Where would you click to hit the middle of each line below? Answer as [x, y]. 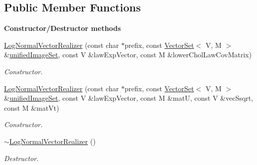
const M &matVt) [32, 107]
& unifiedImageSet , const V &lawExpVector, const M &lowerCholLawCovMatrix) [128, 55]
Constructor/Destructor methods [63, 28]
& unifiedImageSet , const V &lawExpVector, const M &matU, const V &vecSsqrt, [129, 98]
